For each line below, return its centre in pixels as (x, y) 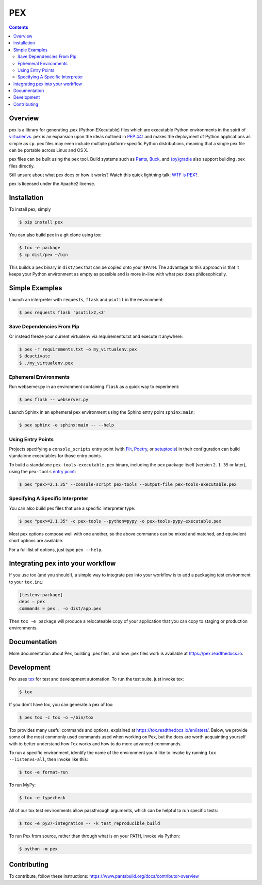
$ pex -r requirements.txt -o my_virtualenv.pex (78, 349)
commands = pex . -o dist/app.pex (60, 608)
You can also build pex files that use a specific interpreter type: (72, 508)
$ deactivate (35, 356)
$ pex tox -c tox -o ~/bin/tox (57, 717)
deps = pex (32, 602)
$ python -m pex (39, 849)
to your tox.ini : (26, 582)
